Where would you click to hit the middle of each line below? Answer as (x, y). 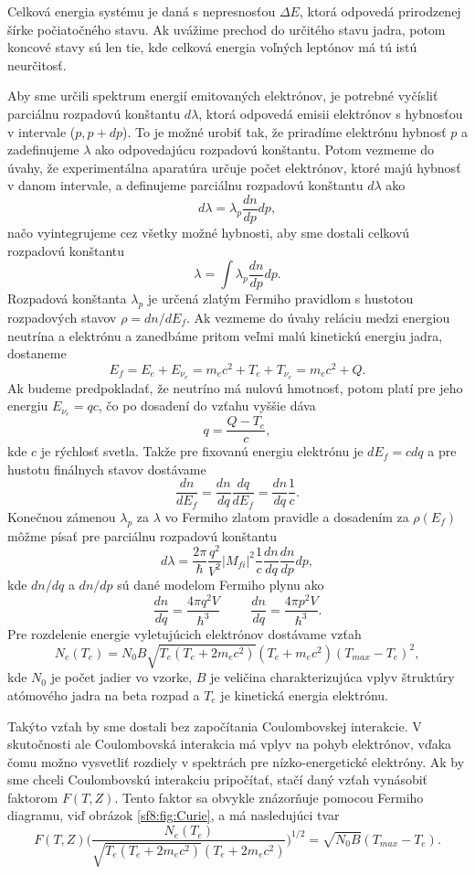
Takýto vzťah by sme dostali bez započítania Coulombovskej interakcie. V (215, 726)
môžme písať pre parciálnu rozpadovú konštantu (142, 535)
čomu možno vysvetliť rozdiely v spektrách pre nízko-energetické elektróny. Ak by (236, 761)
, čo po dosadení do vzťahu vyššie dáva (207, 405)
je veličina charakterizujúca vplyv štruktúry (332, 677)
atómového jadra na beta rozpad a (104, 694)
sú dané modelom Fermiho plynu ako (221, 585)
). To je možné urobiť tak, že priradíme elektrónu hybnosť (285, 131)
